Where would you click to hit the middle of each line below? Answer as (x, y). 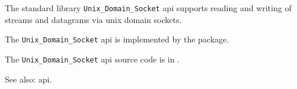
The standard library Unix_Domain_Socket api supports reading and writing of (148, 8)
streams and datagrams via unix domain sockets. (93, 19)
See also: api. (28, 79)
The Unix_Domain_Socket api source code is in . (92, 59)
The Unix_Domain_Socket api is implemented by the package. (117, 39)
